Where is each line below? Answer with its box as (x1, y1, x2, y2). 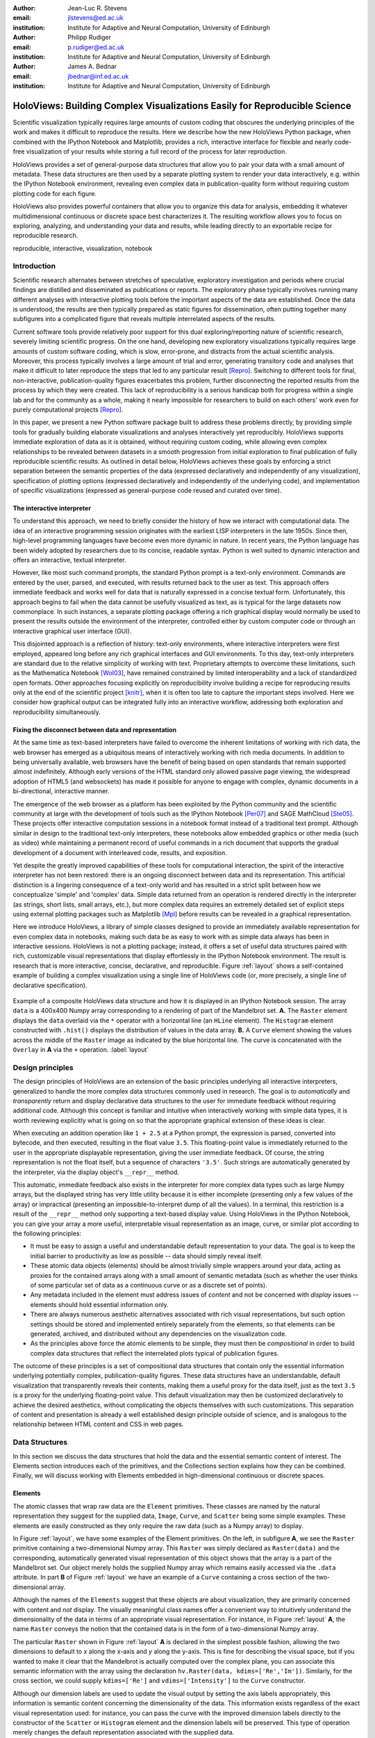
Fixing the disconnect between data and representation (12, 725, 177, 733)
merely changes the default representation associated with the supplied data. (12, 1728, 235, 1737)
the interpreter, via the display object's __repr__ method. (12, 1168, 180, 1176)
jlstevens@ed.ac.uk (67, 14, 124, 22)
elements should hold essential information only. (30, 1300, 169, 1308)
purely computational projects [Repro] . (12, 405, 124, 414)
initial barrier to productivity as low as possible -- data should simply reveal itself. (30, 1251, 263, 1260)
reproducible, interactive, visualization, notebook (12, 244, 153, 252)
